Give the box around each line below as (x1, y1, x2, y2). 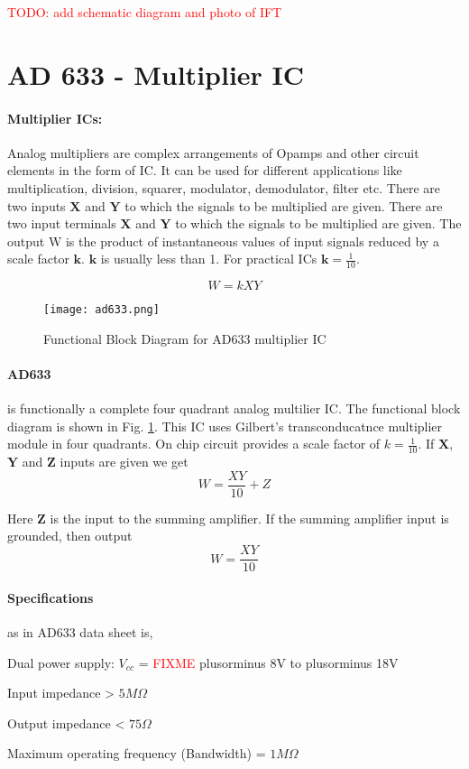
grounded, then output (7, 526, 133, 545)
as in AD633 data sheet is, (7, 622, 153, 641)
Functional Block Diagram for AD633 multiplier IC (43, 329, 326, 347)
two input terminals (7, 214, 116, 233)
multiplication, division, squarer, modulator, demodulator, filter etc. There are (7, 178, 440, 197)
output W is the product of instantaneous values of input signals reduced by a (7, 231, 439, 250)
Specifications (7, 588, 94, 607)
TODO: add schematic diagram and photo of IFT (7, 3, 282, 21)
